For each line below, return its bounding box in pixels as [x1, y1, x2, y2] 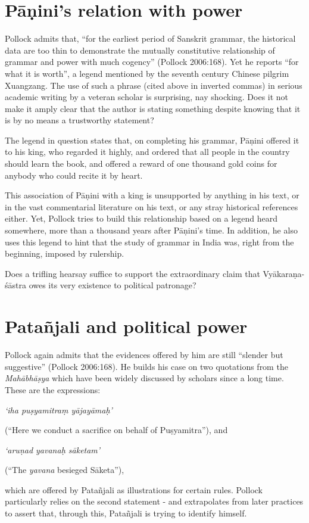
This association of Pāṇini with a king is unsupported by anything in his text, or [5, 189, 299, 201]
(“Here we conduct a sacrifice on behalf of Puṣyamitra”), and [5, 424, 228, 436]
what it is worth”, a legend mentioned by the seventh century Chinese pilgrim [5, 67, 289, 79]
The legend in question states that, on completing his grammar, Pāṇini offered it [5, 133, 299, 146]
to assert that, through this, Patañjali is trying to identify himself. [5, 507, 247, 519]
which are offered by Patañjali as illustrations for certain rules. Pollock [5, 483, 263, 496]
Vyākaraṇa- [263, 267, 305, 279]
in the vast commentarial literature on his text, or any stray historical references [5, 200, 298, 213]
